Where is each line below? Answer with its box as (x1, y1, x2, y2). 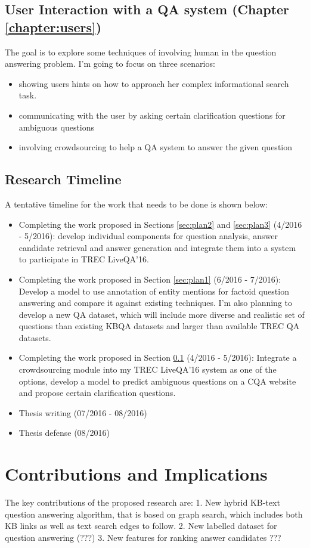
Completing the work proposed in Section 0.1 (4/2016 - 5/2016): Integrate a (18, 351, 297, 364)
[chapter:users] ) (5, 17, 102, 36)
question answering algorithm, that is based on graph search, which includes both (5, 507, 303, 520)
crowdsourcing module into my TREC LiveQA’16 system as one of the (18, 363, 277, 376)
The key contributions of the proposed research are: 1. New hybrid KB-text (5, 496, 280, 509)
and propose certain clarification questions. (18, 386, 176, 399)
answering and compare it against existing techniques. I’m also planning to (18, 296, 292, 309)
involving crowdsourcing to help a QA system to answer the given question (18, 141, 293, 153)
